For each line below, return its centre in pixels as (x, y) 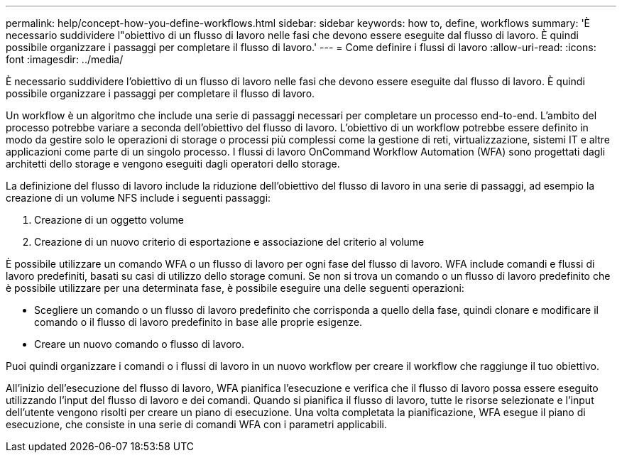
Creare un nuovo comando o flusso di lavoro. (140, 344)
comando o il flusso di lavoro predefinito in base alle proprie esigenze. (198, 322)
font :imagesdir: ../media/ (65, 59)
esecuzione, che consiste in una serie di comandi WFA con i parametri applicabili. (196, 424)
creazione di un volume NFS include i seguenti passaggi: (138, 198)
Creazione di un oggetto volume (109, 220)
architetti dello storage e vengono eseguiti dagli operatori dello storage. (173, 164)
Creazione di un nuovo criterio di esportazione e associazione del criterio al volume (229, 242)
